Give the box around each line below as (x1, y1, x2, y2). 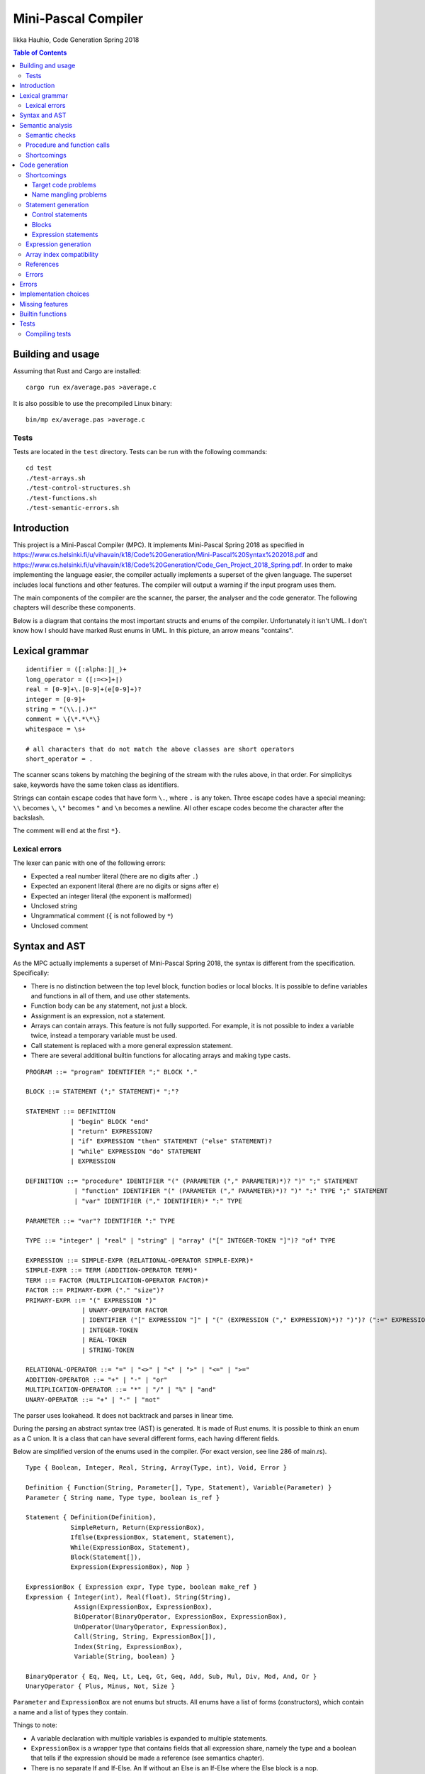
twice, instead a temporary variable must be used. (30, 1031, 177, 1040)
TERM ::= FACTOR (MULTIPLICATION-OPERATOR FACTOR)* (25, 1276, 209, 1284)
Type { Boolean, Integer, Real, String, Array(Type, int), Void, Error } (25, 1464, 288, 1472)
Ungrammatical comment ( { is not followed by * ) (30, 912, 174, 920)
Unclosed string (30, 902, 78, 910)
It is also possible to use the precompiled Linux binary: (13, 399, 173, 407)
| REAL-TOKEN (81, 1336, 127, 1344)
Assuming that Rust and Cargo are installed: (13, 366, 142, 375)
